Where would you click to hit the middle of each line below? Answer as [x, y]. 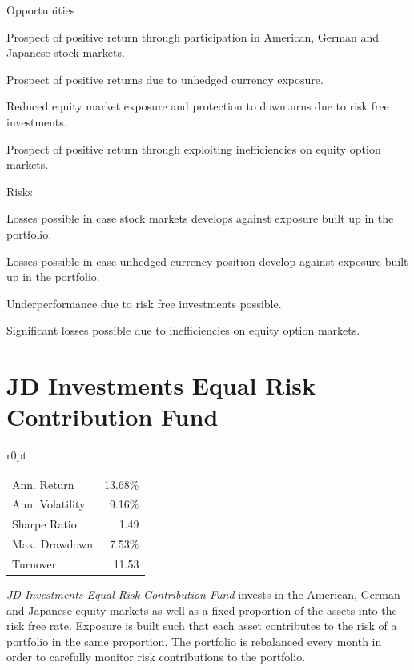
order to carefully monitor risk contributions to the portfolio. [156, 657]
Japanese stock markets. [66, 52]
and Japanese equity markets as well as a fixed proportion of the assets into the [202, 610]
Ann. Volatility [49, 504]
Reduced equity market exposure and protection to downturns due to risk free [198, 106]
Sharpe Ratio [44, 524]
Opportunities [41, 10]
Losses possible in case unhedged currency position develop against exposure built [207, 261]
